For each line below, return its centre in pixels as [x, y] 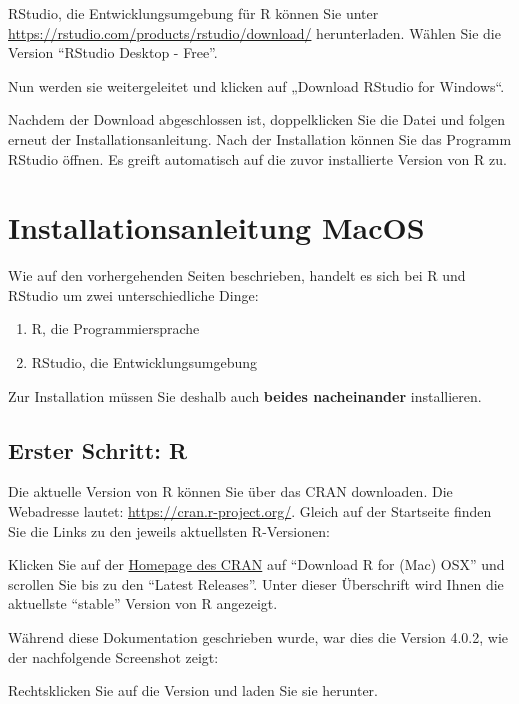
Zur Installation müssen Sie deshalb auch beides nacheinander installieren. [245, 395]
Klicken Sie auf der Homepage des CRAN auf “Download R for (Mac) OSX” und [256, 564]
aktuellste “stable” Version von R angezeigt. [143, 603]
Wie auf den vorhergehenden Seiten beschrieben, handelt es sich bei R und [237, 275]
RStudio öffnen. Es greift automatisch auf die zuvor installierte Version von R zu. [257, 158]
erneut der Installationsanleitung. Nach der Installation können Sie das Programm [260, 138]
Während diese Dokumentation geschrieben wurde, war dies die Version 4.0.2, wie [258, 637]
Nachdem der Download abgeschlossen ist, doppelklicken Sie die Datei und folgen [256, 119]
